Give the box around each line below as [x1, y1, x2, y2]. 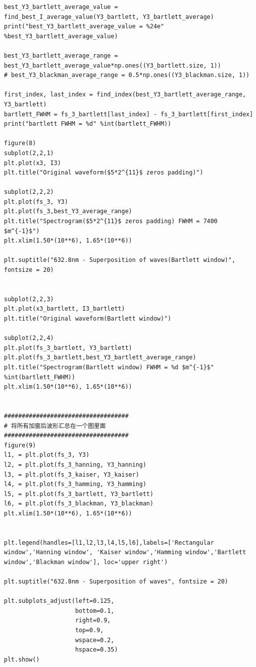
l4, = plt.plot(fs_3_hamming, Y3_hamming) [4, 481, 147, 488]
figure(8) [4, 140, 36, 147]
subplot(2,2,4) [4, 334, 54, 342]
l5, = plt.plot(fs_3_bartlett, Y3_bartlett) [4, 490, 154, 498]
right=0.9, [75, 617, 111, 624]
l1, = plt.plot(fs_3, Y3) [4, 451, 89, 459]
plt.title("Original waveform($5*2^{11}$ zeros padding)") [4, 169, 203, 176]
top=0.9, [75, 627, 104, 634]
